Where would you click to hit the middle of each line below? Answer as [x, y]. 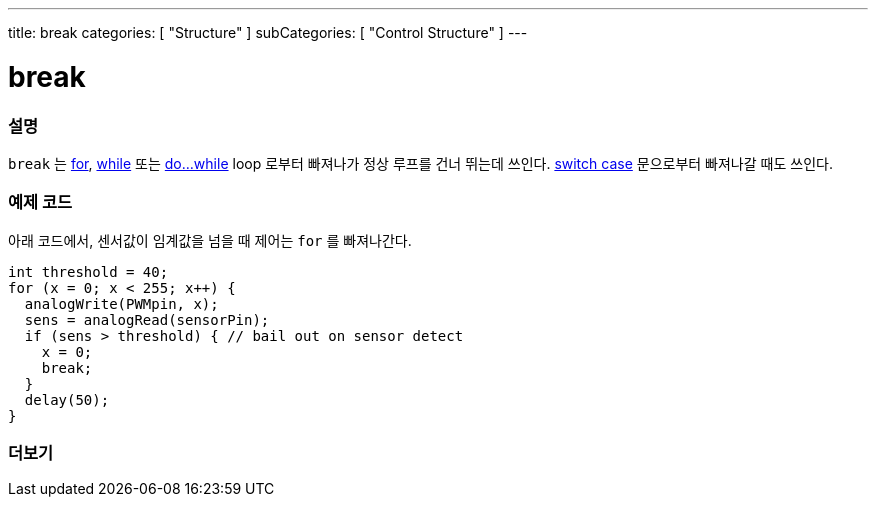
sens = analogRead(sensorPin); [147, 319]
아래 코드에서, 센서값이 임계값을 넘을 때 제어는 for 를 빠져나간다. [210, 240]
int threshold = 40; [88, 271]
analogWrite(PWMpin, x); [121, 303]
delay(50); [67, 399]
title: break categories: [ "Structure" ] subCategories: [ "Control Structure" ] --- [268, 32]
